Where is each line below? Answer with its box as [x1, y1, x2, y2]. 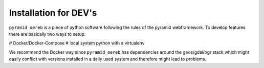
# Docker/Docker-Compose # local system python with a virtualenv [9, 40, 145, 46]
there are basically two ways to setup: [9, 31, 86, 37]
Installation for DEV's [9, 7, 97, 18]
